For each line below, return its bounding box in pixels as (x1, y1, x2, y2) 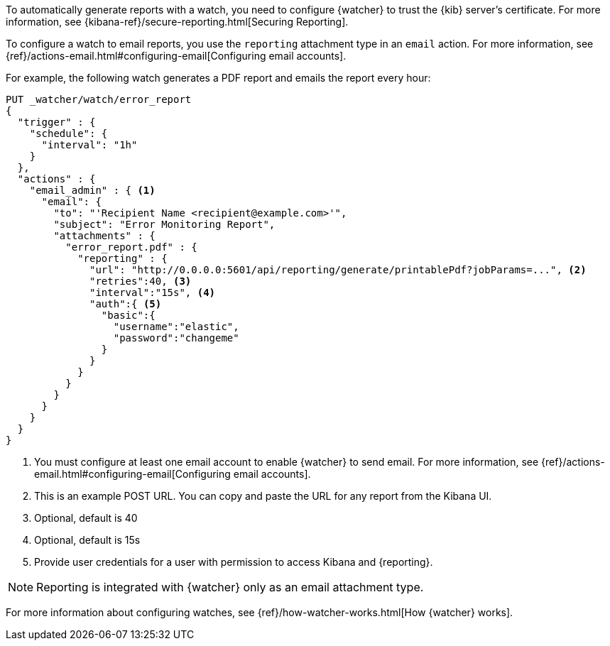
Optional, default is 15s (34, 534, 141, 546)
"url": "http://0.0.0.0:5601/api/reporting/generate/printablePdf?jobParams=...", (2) (89, 264, 587, 275)
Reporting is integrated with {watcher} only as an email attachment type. (36, 580, 424, 594)
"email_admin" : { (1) (29, 185, 156, 196)
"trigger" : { (17, 116, 96, 128)
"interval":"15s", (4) (89, 287, 216, 298)
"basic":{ (101, 310, 156, 321)
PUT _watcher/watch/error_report (6, 94, 192, 105)
